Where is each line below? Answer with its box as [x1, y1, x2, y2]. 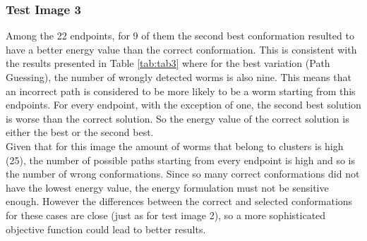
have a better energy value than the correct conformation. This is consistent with [6, 42, 357, 56]
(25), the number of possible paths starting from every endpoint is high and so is [6, 152, 355, 167]
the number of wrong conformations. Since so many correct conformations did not [6, 166, 360, 181]
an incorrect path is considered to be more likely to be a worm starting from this [6, 83, 356, 98]
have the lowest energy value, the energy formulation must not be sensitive [6, 180, 329, 194]
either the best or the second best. [6, 125, 154, 140]
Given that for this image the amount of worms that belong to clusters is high [6, 138, 344, 153]
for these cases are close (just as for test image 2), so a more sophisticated [6, 207, 326, 222]
